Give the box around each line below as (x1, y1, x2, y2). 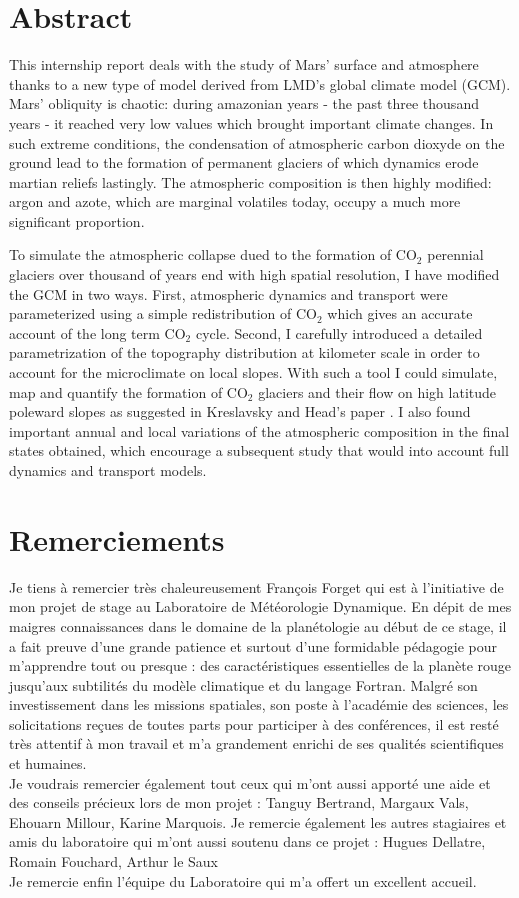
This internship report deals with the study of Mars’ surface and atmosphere (9, 54, 479, 75)
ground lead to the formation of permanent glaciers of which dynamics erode (9, 152, 479, 173)
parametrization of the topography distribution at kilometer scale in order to (9, 342, 480, 363)
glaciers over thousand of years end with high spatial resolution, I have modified (9, 264, 500, 285)
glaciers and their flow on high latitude (258, 381, 496, 402)
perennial (427, 244, 484, 265)
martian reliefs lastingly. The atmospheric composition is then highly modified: (9, 171, 492, 192)
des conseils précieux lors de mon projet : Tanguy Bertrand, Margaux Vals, (9, 792, 469, 813)
